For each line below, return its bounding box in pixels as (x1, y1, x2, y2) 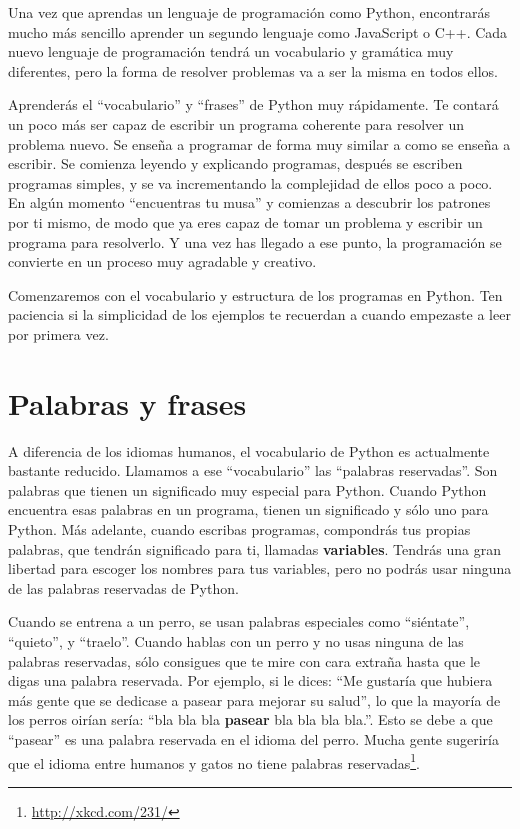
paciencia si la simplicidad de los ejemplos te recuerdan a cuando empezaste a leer (8, 304, 511, 325)
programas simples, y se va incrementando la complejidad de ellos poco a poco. (8, 172, 493, 193)
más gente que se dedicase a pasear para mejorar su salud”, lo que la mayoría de (8, 689, 501, 710)
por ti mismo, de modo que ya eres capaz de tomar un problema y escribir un (8, 211, 483, 232)
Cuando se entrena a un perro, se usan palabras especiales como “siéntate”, (8, 611, 470, 632)
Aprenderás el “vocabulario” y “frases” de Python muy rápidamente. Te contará (8, 94, 499, 115)
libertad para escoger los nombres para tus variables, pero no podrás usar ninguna (8, 558, 512, 579)
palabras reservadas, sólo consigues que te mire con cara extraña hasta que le (8, 650, 481, 671)
